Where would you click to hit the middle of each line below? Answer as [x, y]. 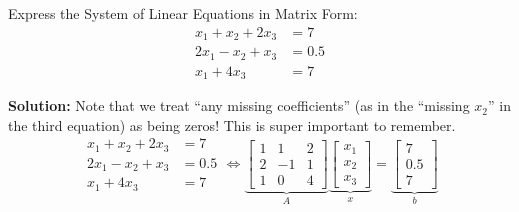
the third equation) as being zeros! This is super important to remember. [232, 124]
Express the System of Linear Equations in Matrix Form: [183, 13]
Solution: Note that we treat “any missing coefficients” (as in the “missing [239, 105]
